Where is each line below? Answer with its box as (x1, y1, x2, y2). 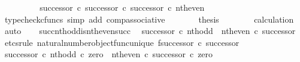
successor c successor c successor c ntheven (40, 1, 205, 13)
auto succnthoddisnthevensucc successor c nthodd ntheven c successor (4, 24, 296, 37)
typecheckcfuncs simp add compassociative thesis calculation (4, 13, 294, 25)
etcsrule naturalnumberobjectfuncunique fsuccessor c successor (4, 36, 240, 48)
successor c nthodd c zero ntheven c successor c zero (4, 48, 213, 60)
